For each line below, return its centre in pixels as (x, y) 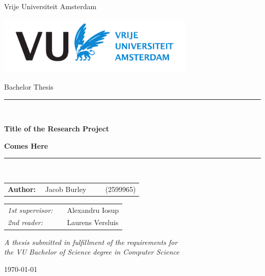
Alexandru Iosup (93, 210)
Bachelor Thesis (29, 87)
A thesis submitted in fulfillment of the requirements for (91, 242)
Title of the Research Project (57, 129)
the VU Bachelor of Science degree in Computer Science (92, 252)
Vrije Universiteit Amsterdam (50, 6)
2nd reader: (25, 222)
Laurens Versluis (93, 222)
